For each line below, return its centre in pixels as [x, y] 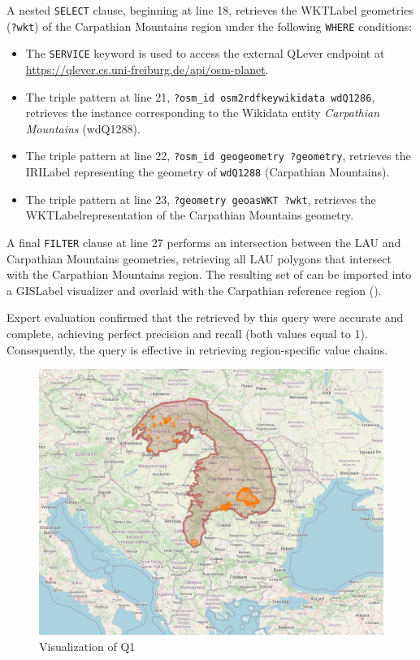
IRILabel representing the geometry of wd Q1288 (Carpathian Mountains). [208, 172]
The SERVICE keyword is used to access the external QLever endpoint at [205, 53]
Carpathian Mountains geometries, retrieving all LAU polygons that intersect [199, 258]
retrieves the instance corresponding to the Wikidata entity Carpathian [203, 113]
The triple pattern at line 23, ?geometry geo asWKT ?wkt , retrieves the [201, 199]
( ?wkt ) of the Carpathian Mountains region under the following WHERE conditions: [210, 26]
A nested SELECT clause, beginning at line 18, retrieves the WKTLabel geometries [210, 10]
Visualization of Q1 [87, 646]
